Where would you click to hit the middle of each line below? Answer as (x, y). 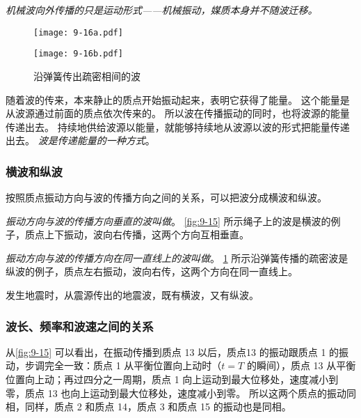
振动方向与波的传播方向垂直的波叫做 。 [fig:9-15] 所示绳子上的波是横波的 (168, 220)
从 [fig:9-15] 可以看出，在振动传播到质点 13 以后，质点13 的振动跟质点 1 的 (173, 351)
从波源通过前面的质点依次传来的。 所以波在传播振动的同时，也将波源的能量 (178, 113)
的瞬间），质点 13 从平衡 (301, 365)
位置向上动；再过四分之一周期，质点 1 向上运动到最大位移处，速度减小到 (172, 379)
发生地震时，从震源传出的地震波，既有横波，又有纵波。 (132, 295)
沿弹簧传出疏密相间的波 (87, 76)
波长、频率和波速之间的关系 (80, 326)
